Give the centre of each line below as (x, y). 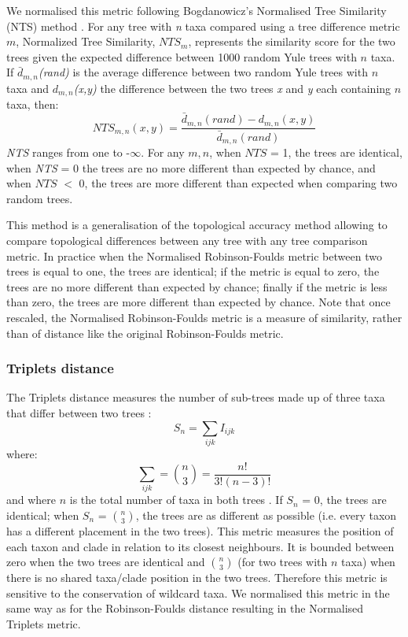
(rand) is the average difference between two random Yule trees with (203, 72)
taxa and (28, 88)
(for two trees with (283, 562)
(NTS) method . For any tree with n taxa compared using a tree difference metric (203, 26)
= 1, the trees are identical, (336, 152)
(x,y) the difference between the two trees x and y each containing (232, 88)
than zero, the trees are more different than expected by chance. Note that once (198, 302)
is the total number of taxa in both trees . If (176, 500)
